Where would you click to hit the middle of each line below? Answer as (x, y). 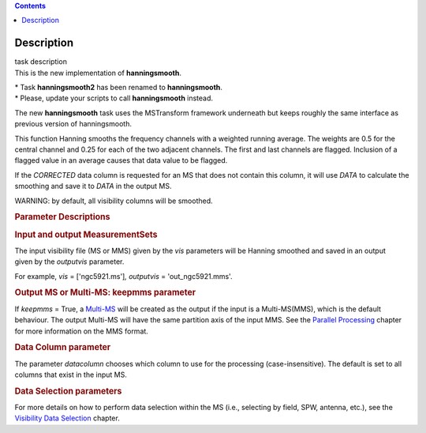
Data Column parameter (63, 348)
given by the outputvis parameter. (69, 262)
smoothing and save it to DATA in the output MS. (93, 186)
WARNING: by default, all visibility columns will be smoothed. (114, 201)
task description (41, 62)
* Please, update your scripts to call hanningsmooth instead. (114, 98)
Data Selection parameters (68, 391)
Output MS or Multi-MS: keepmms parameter (105, 292)
